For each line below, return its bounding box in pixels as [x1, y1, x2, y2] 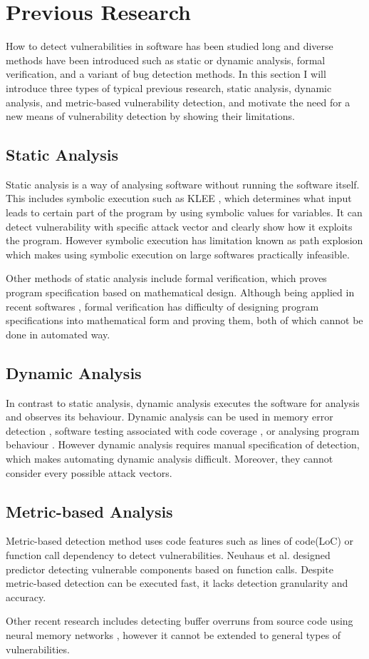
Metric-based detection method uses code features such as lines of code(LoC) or [6, 533, 354, 548]
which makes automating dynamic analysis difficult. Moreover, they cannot [6, 451, 333, 466]
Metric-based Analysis [6, 500, 173, 522]
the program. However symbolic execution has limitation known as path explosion [6, 233, 363, 248]
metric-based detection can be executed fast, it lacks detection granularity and [6, 575, 348, 590]
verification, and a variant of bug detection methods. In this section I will [6, 66, 326, 81]
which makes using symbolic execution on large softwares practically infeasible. [6, 246, 350, 261]
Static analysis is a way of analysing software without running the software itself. [6, 176, 360, 191]
